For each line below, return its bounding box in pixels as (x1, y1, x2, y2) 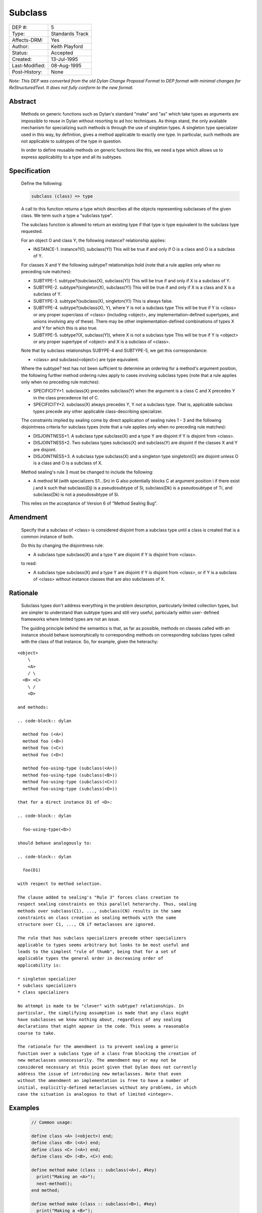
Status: (12, 49, 29, 56)
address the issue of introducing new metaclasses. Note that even (17, 1071, 181, 1077)
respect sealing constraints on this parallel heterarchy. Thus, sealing (17, 902, 197, 907)
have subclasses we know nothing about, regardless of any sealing (17, 1016, 181, 1022)
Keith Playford (51, 43, 83, 49)
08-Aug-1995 (51, 62, 82, 69)
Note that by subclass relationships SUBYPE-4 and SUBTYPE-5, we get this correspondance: (21, 347, 208, 354)
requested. (21, 229, 43, 234)
